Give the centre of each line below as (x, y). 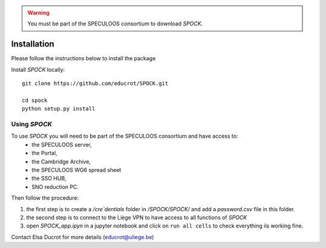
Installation (33, 44)
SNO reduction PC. (55, 186)
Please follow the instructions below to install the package (84, 59)
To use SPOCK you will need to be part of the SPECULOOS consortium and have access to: (125, 136)
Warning (38, 13)
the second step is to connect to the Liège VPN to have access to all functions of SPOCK (137, 217)
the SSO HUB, (49, 179)
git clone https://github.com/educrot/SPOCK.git (95, 84)
